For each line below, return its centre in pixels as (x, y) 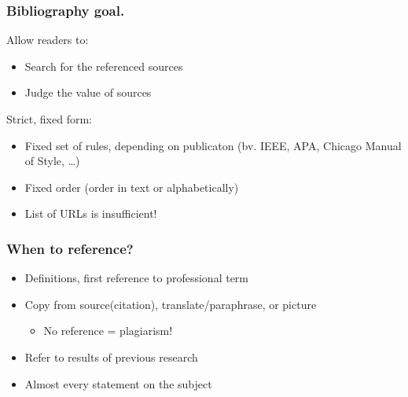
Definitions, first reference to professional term (136, 278)
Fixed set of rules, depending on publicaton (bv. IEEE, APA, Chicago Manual (213, 145)
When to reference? (70, 248)
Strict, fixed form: (49, 119)
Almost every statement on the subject (118, 383)
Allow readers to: (48, 40)
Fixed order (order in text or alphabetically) (132, 187)
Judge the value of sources (88, 92)
